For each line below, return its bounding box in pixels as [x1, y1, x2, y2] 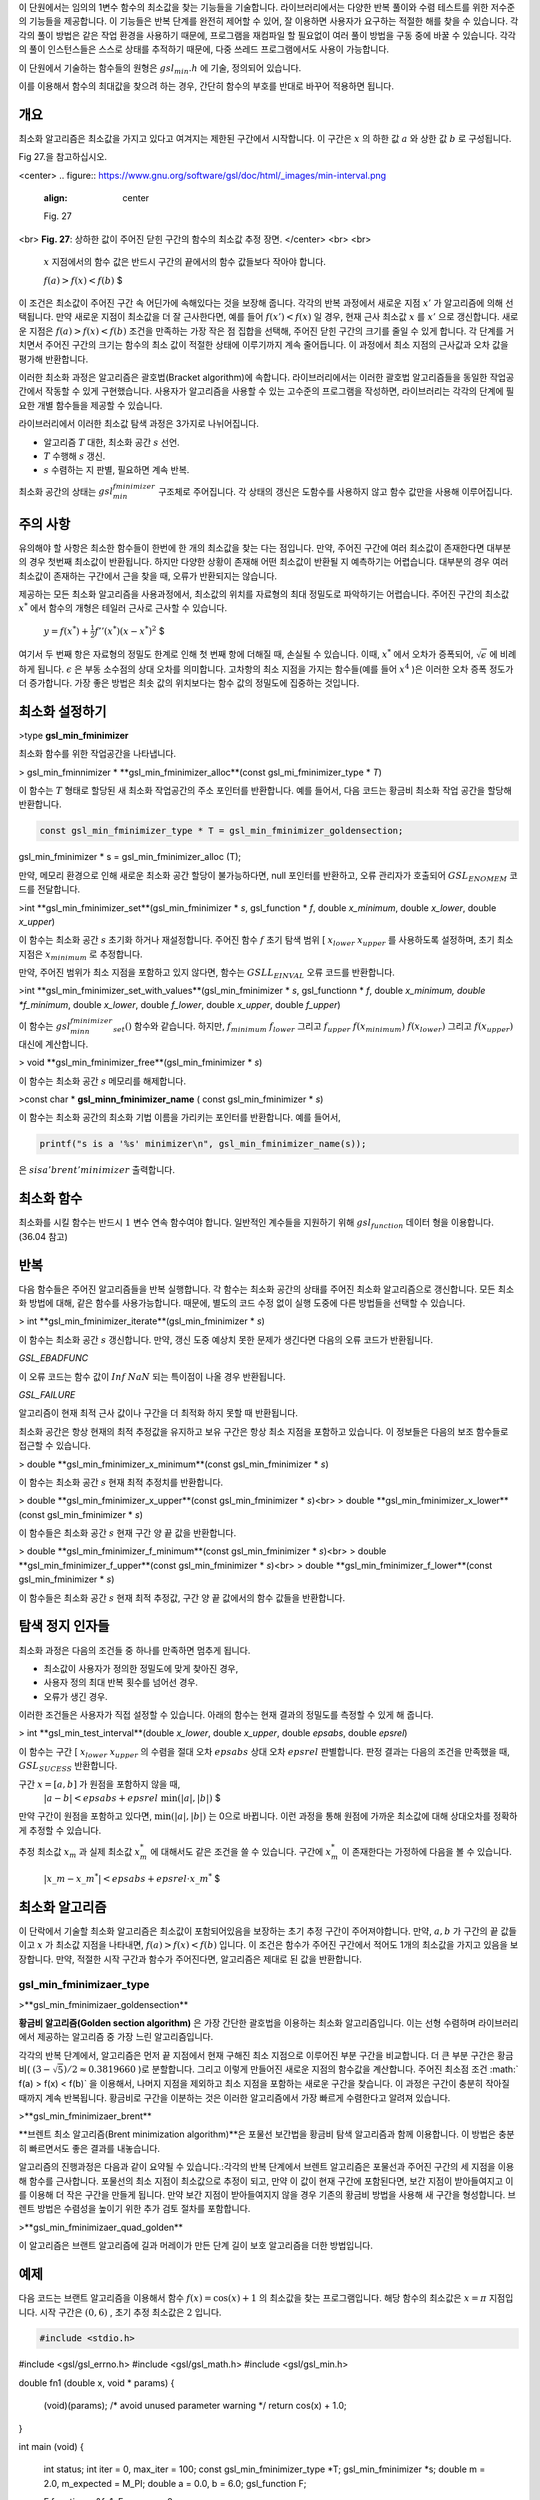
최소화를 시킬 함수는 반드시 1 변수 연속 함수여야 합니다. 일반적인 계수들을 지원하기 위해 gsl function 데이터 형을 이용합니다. [18, 1216, 495, 1231]
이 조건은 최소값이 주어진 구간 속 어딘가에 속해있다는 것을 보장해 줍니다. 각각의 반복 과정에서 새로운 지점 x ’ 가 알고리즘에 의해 [18, 296, 504, 309]
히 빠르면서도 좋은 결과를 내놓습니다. [18, 2142, 160, 2154]
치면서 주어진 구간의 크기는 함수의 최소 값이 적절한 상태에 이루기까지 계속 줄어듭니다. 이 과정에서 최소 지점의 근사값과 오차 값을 [18, 339, 509, 351]
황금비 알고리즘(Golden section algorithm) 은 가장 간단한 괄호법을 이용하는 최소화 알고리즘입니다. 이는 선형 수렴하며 [18, 2017, 477, 2029]
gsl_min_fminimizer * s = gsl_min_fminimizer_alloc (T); [18, 851, 242, 863]
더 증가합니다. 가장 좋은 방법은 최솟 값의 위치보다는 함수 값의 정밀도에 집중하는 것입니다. [18, 676, 360, 689]
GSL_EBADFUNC [18, 1352, 89, 1364]
